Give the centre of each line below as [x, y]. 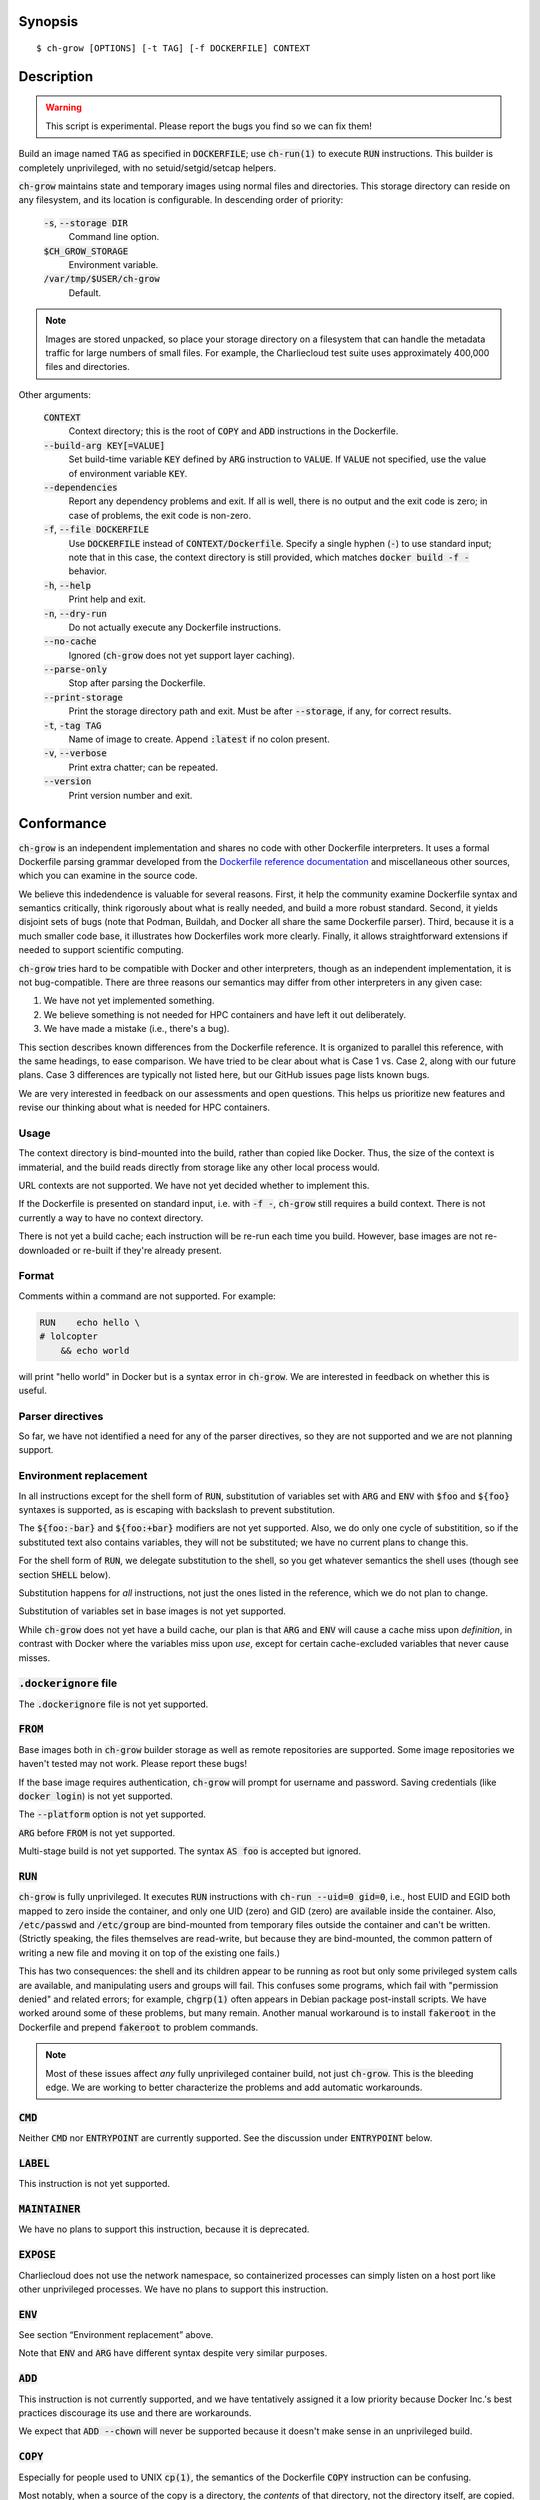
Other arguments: [55, 394]
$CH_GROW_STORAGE [86, 251]
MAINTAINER [49, 2209]
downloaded [44, 1250]
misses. [34, 1657]
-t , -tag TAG [72, 725]
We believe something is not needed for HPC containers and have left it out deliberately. [225, 1014]
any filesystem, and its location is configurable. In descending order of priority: [181, 200]
